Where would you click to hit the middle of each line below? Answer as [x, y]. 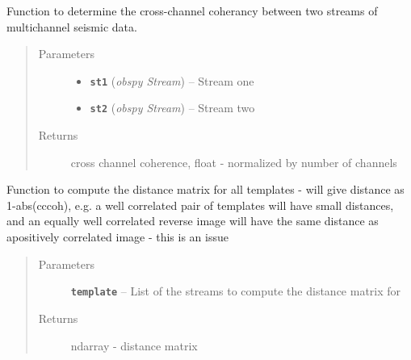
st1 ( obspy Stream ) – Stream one [172, 80]
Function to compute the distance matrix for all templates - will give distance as [205, 189]
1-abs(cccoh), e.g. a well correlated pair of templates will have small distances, [200, 205]
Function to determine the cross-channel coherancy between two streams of [192, 10]
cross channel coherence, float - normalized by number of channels [234, 162]
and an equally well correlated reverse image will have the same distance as [193, 221]
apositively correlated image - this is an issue [117, 237]
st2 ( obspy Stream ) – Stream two [172, 108]
